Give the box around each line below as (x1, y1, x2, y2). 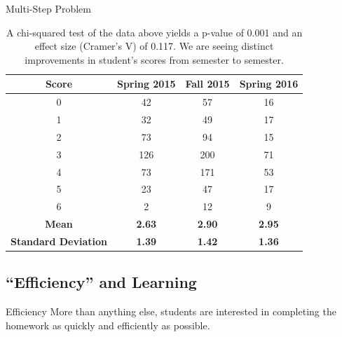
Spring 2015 (116, 76, 176, 91)
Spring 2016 (239, 76, 299, 91)
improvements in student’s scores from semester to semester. (25, 52, 284, 67)
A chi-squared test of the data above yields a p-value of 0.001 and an (6, 25, 303, 39)
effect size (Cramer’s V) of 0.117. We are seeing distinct (34, 39, 274, 53)
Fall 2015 (185, 76, 230, 91)
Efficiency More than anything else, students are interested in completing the (6, 304, 336, 319)
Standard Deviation (11, 233, 107, 248)
